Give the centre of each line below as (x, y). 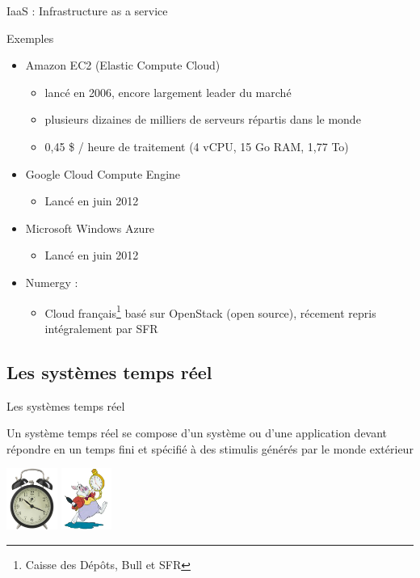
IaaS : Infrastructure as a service (87, 11)
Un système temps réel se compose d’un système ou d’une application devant (197, 433)
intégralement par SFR (101, 328)
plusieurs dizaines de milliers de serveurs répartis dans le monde (203, 119)
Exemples (30, 38)
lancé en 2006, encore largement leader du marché (168, 92)
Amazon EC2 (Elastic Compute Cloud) (123, 65)
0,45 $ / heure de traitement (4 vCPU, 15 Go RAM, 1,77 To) (197, 146)
